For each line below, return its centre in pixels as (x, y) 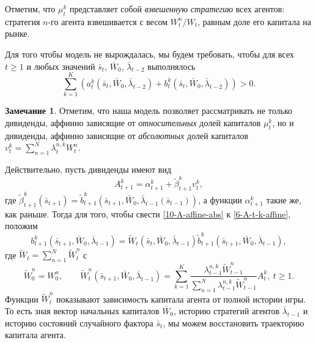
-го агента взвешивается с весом (108, 21)
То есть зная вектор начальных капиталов (82, 310)
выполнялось (171, 66)
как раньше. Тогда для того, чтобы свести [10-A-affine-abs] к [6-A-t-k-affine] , (148, 213)
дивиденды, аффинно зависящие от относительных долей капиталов (133, 122)
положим (21, 226)
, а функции (220, 199)
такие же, (284, 199)
